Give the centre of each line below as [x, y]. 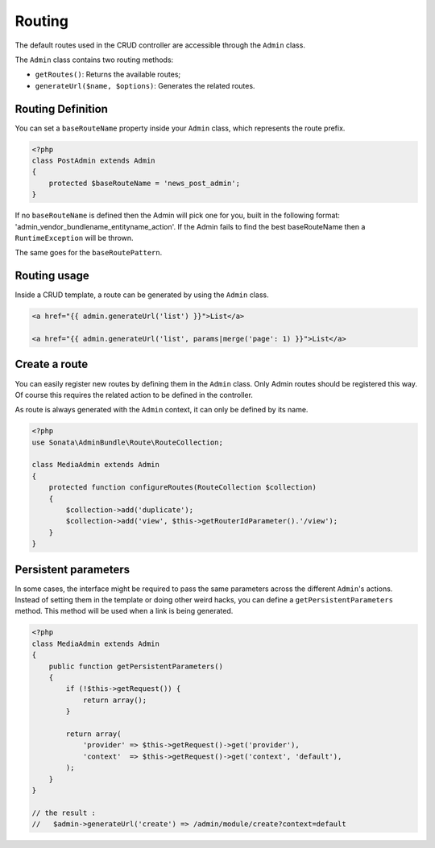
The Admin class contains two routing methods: [94, 60]
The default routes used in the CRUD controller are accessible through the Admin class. [160, 45]
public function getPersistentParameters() [136, 666]
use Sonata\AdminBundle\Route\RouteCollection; [127, 442]
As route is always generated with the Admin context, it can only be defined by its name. [162, 410]
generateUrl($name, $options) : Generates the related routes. [145, 85]
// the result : [64, 813]
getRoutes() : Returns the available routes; [108, 74]
